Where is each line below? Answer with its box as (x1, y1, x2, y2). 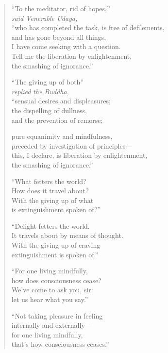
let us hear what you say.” (11, 294, 88, 304)
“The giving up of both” (11, 77, 84, 87)
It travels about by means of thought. (11, 230, 123, 240)
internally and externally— (11, 320, 92, 330)
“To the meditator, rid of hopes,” (11, 3, 110, 13)
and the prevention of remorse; (11, 115, 103, 125)
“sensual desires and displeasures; (11, 96, 111, 106)
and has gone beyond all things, (11, 32, 106, 42)
